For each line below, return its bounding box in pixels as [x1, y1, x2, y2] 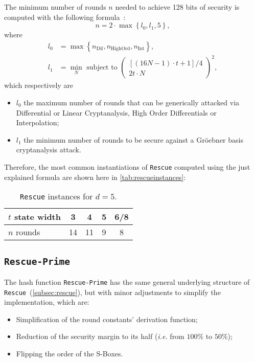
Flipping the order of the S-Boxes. [16, 348, 123, 359]
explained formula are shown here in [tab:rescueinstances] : [4, 171, 186, 182]
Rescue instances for [20, 190, 93, 202]
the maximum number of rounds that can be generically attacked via [24, 97, 240, 107]
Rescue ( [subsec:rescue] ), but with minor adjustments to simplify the [4, 286, 221, 297]
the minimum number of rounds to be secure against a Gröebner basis [24, 134, 243, 145]
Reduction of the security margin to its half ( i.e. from [16, 331, 184, 342]
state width [14, 211, 61, 223]
